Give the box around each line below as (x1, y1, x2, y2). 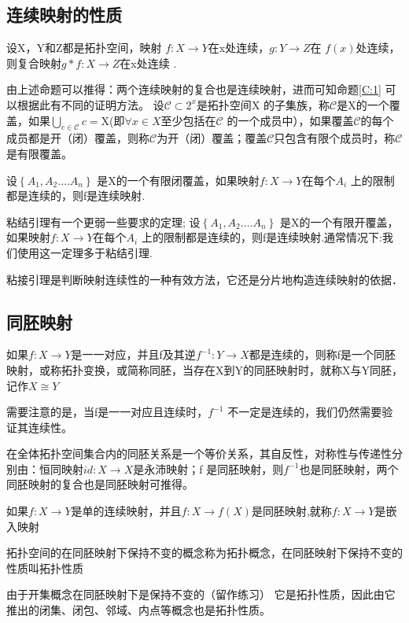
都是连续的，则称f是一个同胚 (249, 346, 396, 363)
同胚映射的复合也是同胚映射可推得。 (6, 476, 193, 492)
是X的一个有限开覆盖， (279, 213, 399, 230)
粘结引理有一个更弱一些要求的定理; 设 (6, 213, 201, 230)
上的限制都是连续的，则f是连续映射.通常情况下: (141, 229, 382, 245)
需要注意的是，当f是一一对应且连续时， (6, 404, 208, 420)
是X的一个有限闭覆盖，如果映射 (97, 171, 260, 188)
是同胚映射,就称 (251, 503, 332, 519)
